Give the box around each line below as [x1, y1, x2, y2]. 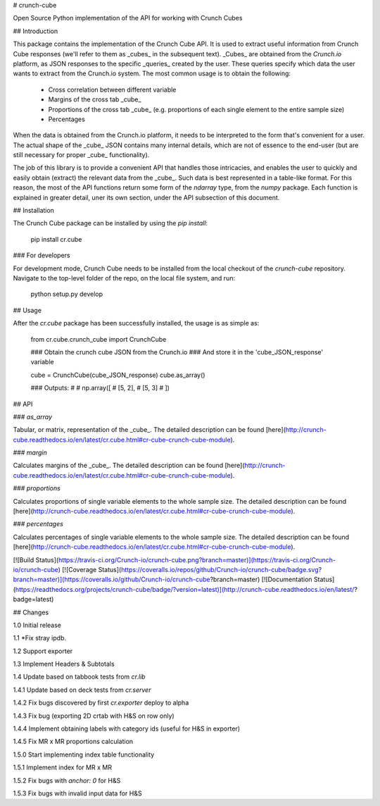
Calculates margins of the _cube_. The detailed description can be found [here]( [13, 461, 245, 470]
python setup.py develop [30, 290, 103, 299]
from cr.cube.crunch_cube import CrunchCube [30, 335, 167, 343]
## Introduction [13, 27, 58, 35]
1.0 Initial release [13, 621, 62, 629]
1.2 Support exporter [13, 647, 73, 655]
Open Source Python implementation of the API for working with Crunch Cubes [13, 14, 243, 23]
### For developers [13, 251, 70, 260]
